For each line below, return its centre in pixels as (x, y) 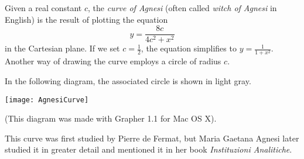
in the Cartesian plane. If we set (62, 48)
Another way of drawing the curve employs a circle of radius (113, 61)
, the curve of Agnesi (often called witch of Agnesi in (182, 8)
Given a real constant (43, 8)
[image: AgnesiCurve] (47, 100)
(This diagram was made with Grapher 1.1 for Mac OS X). (111, 118)
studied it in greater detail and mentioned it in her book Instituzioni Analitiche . (148, 149)
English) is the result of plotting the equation (86, 19)
